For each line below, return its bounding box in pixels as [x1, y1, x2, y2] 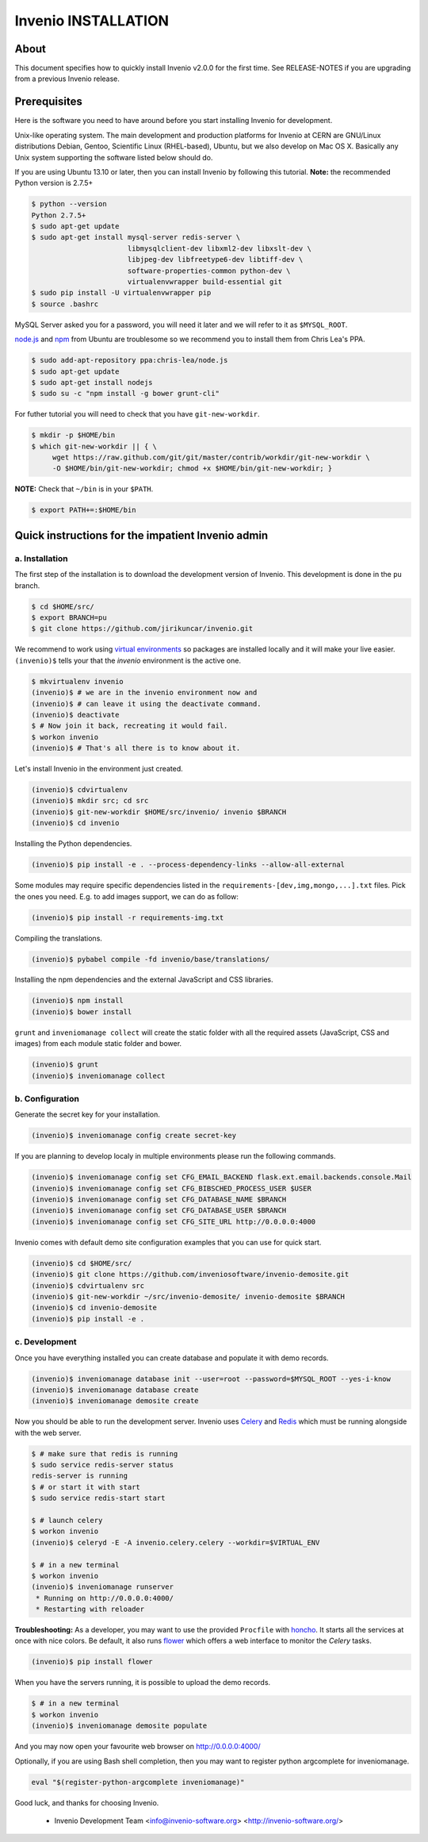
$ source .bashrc [31, 299, 99, 309]
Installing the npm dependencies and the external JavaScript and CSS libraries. [14, 975, 273, 984]
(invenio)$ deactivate [31, 710, 120, 719]
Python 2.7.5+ [31, 210, 86, 220]
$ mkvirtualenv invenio [31, 677, 124, 686]
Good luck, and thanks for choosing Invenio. [14, 1798, 159, 1807]
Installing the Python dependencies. [14, 839, 132, 848]
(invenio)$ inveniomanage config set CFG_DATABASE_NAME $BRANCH [31, 1195, 287, 1204]
